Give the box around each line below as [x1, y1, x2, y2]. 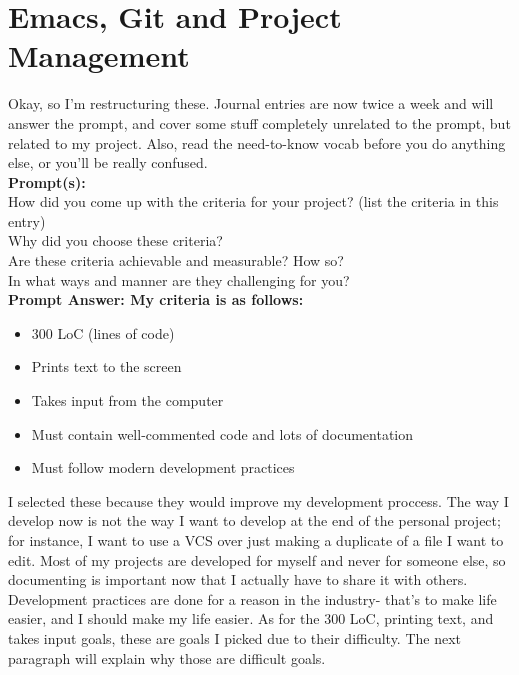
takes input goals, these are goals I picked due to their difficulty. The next [8, 627, 462, 648]
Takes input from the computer [31, 390, 224, 411]
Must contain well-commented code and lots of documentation [31, 423, 414, 444]
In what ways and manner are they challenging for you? [8, 269, 350, 290]
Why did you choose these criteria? [8, 230, 223, 251]
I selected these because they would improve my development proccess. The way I [8, 490, 509, 511]
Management [8, 35, 190, 76]
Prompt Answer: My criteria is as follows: [8, 289, 304, 310]
